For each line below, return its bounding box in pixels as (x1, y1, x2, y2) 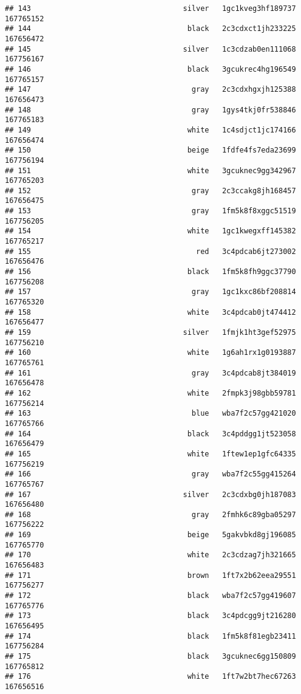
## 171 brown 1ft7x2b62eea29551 (5, 571, 296, 580)
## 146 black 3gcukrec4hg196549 (5, 64, 296, 74)
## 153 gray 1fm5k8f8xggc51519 (5, 207, 296, 216)
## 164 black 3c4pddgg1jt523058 (5, 429, 296, 438)
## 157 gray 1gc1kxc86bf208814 (5, 287, 296, 297)
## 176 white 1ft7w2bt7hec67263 (5, 672, 296, 681)
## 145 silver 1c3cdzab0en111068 (5, 44, 296, 53)
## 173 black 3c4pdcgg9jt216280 (5, 611, 296, 620)
